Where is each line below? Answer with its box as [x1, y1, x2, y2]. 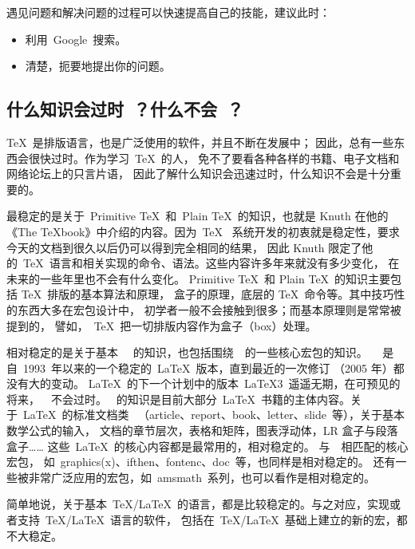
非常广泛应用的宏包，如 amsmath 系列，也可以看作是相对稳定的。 [28, 468, 376, 485]
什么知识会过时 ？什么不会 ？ [6, 97, 244, 121]
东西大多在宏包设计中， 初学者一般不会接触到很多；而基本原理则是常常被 [17, 301, 401, 318]
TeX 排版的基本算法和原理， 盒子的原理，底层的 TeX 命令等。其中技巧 [21, 286, 394, 302]
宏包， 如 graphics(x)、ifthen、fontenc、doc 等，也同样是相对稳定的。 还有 [6, 453, 396, 470]
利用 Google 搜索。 [25, 30, 127, 47]
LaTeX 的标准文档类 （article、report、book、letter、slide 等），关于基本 [22, 406, 405, 423]
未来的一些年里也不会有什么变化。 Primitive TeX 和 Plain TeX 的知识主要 [6, 270, 391, 286]
